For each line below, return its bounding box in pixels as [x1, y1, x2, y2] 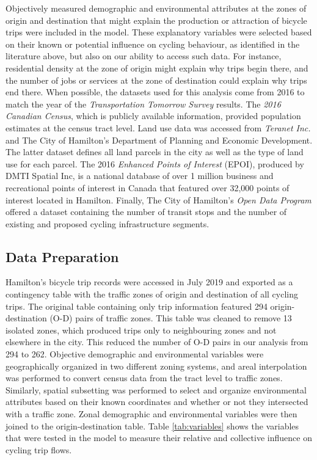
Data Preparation [5, 247, 119, 266]
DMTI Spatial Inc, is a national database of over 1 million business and [5, 169, 274, 182]
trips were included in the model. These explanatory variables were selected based [5, 26, 312, 38]
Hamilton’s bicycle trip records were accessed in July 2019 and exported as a [5, 276, 293, 288]
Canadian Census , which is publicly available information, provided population [5, 109, 301, 122]
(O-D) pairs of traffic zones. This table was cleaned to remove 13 [49, 312, 292, 324]
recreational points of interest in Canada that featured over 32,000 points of [5, 181, 290, 194]
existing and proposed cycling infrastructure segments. [5, 217, 210, 230]
